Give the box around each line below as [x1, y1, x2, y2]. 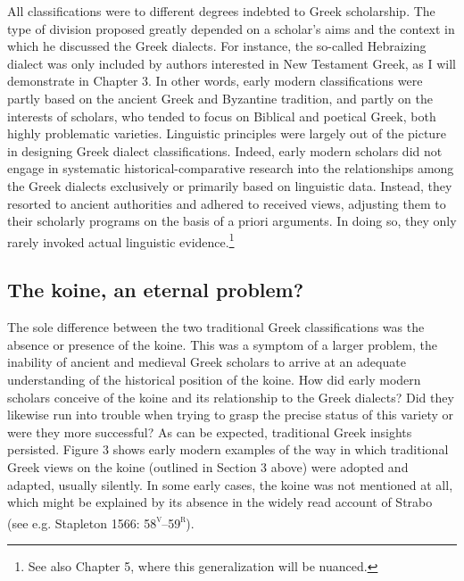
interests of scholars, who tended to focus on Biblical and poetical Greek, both [7, 106, 436, 125]
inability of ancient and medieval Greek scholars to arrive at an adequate [7, 353, 406, 371]
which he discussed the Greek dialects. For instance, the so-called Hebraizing [7, 37, 427, 55]
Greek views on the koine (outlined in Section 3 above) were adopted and [7, 457, 409, 476]
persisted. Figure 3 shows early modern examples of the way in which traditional [7, 440, 449, 459]
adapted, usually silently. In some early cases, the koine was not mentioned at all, [7, 475, 453, 494]
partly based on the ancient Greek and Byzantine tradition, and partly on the [7, 88, 433, 107]
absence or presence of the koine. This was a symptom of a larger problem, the [7, 335, 437, 353]
